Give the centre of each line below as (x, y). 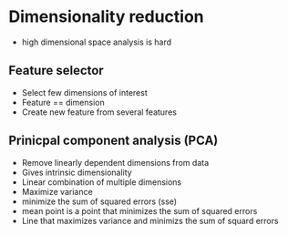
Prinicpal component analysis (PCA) (113, 141)
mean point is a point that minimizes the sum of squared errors (139, 210)
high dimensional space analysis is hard (97, 42)
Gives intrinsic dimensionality (77, 172)
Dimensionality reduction (106, 17)
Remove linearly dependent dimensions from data (115, 162)
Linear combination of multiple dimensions (102, 182)
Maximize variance (57, 191)
